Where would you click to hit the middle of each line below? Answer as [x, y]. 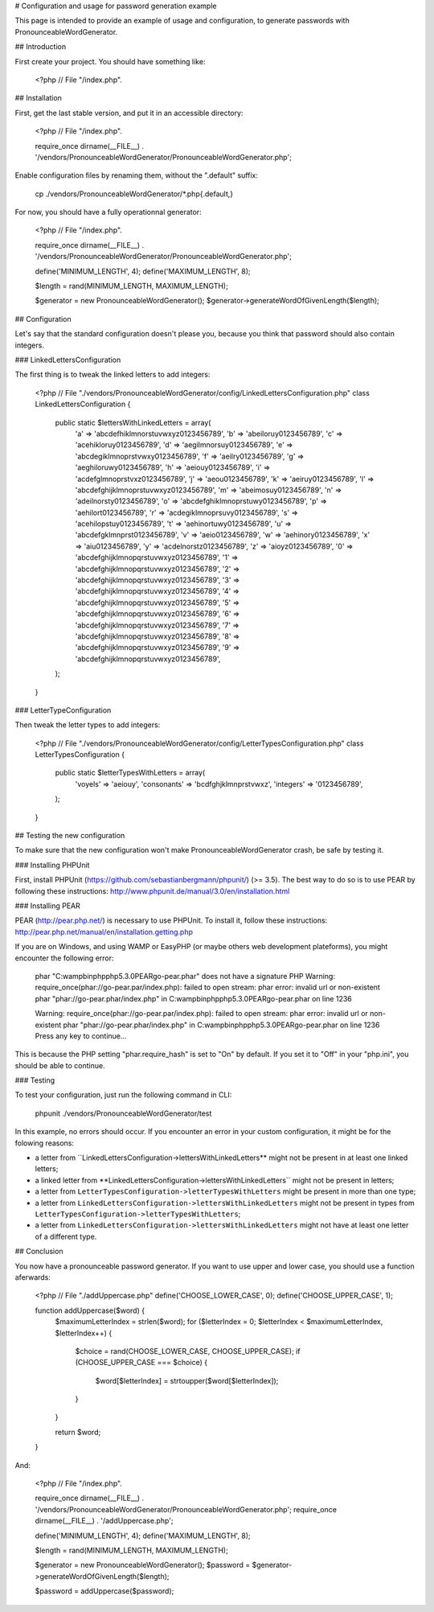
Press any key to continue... [81, 1036]
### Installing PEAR [47, 906]
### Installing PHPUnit [52, 865]
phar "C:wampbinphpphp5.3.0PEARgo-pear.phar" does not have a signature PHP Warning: [185, 976]
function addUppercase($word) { [90, 1310]
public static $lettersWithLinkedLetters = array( [133, 422]
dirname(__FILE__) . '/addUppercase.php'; [104, 1521]
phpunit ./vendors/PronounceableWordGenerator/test [123, 1113]
